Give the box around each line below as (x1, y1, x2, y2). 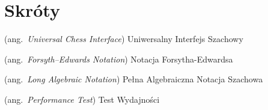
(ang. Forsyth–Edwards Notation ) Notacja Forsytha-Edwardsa (4, 52, 233, 65)
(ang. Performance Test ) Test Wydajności (4, 93, 160, 105)
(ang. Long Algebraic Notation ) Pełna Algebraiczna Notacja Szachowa (4, 73, 263, 85)
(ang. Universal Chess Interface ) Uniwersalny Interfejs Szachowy (4, 32, 243, 45)
